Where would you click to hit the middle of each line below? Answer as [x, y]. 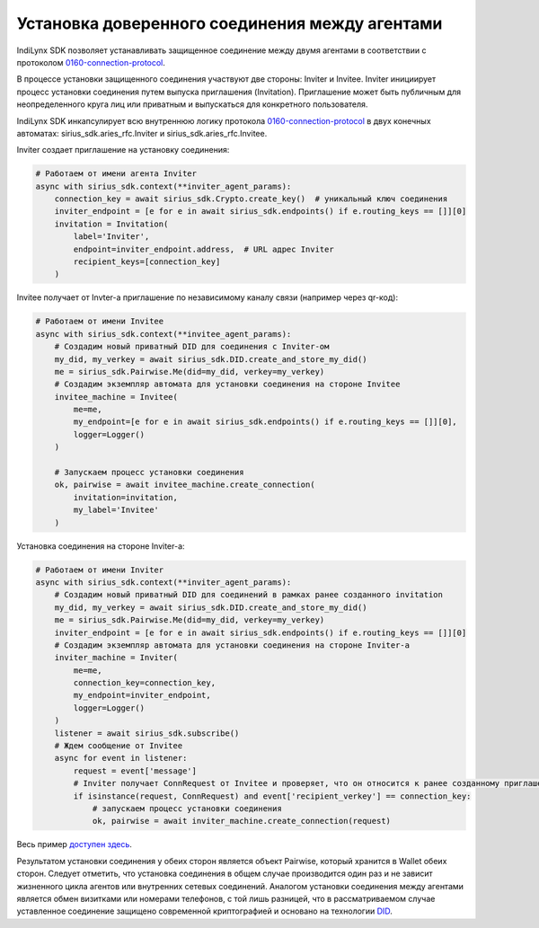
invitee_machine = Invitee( [116, 397]
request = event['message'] [135, 771]
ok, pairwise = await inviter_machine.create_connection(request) [241, 821]
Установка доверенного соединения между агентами [230, 23]
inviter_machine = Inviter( [116, 658]
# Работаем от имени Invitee [100, 322]
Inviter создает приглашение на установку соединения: [123, 150]
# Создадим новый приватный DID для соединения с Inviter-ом [192, 347]
